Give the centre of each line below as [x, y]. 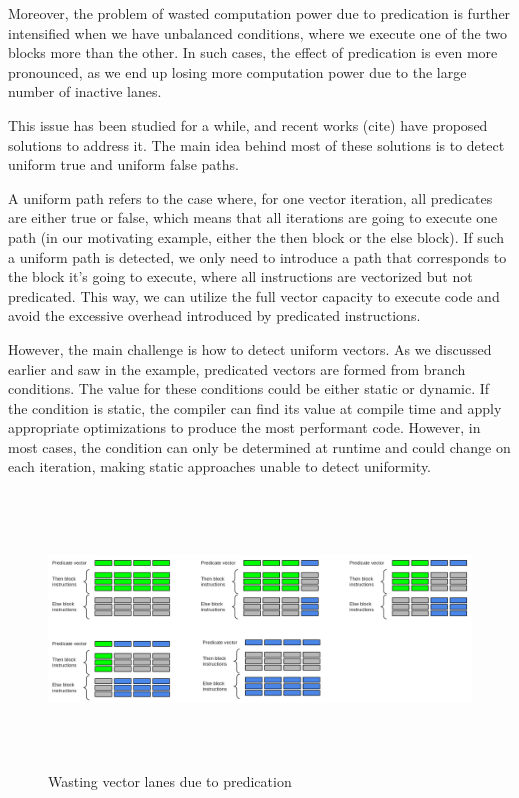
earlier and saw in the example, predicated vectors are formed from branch [237, 368]
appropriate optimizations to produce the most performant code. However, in [244, 427]
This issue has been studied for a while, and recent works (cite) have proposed [248, 124]
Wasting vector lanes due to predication [170, 780]
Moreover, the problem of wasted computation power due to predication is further [259, 13]
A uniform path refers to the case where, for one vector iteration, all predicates [250, 197]
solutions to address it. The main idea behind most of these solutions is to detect [256, 144]
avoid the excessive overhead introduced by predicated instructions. [214, 315]
